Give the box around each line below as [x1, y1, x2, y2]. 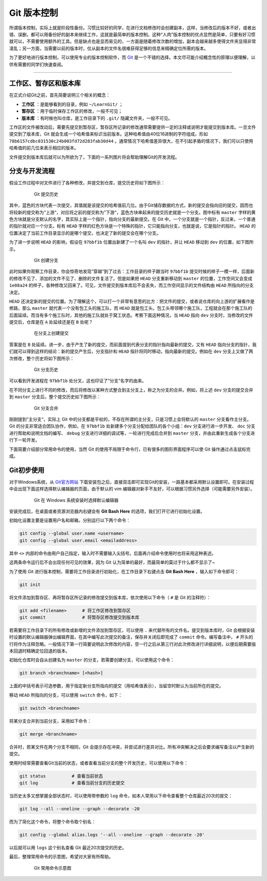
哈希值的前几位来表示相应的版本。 [9, 145, 79, 151]
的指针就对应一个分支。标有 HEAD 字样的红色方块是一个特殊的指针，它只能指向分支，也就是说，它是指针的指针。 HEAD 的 [9, 223, 256, 229]
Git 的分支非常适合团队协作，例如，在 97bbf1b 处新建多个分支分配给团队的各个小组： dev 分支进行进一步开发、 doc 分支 [9, 423, 256, 429]
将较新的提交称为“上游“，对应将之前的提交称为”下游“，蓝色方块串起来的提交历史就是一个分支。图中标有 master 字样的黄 [9, 209, 256, 215]
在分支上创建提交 [34, 330, 69, 336]
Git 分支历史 [34, 367, 59, 373]
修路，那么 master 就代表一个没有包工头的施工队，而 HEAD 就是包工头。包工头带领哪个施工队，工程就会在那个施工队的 [9, 305, 253, 311]
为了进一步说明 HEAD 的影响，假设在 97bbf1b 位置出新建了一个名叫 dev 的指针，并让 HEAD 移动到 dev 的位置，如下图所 [9, 239, 254, 245]
